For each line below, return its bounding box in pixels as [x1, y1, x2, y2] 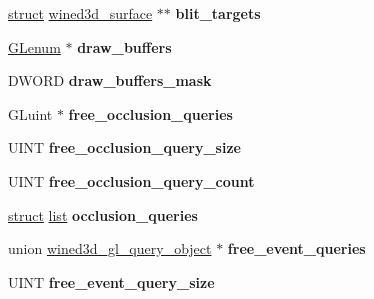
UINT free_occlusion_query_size [8, 137, 241, 158]
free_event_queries [227, 238, 366, 259]
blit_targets [175, 3, 261, 23]
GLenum [8, 36, 61, 57]
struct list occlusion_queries [8, 204, 198, 225]
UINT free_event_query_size [8, 271, 215, 292]
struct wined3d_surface [8, 3, 153, 23]
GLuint [8, 103, 53, 124]
